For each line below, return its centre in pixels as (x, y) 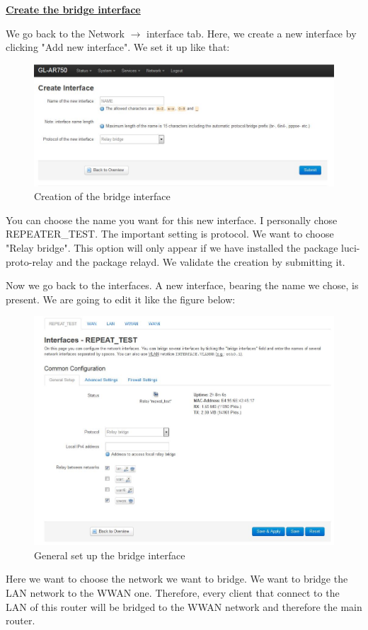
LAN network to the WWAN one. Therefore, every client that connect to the (173, 592)
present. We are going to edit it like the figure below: (121, 299)
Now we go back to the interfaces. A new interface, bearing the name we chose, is (182, 285)
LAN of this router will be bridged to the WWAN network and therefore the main (184, 606)
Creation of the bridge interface (102, 196)
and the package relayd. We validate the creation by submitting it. (201, 261)
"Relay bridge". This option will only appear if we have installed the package (172, 248)
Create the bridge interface (73, 9)
